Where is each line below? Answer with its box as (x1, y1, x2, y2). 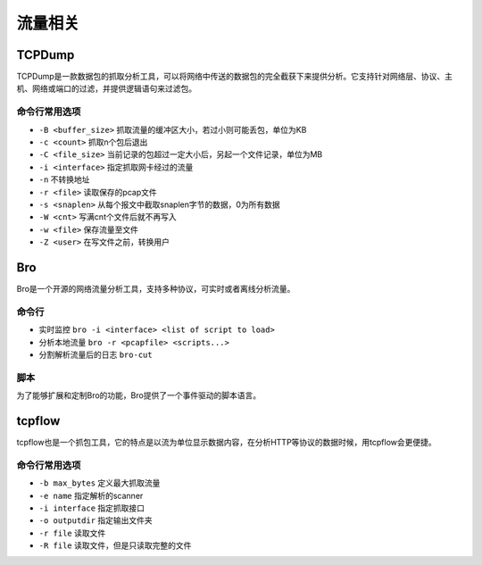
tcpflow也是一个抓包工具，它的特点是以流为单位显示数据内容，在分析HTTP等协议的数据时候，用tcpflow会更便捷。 (16, 436, 436, 447)
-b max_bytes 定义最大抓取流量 (38, 478, 161, 488)
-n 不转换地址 (38, 174, 90, 185)
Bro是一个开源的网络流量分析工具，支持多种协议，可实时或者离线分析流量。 (16, 284, 295, 295)
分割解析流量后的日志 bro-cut (38, 349, 153, 360)
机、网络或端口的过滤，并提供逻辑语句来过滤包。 (16, 83, 196, 94)
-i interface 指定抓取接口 (38, 503, 145, 513)
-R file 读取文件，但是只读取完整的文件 (38, 540, 192, 551)
